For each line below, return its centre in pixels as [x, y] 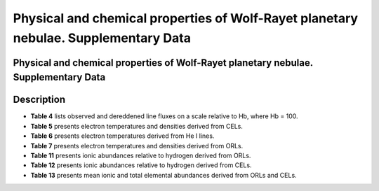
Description [39, 100]
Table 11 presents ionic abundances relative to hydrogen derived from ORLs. [141, 156]
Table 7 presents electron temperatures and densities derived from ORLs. [137, 146]
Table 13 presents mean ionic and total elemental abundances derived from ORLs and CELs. [164, 175]
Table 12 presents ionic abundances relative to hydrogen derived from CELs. [141, 165]
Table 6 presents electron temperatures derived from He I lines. [122, 136]
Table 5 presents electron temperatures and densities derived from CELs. [137, 126]
